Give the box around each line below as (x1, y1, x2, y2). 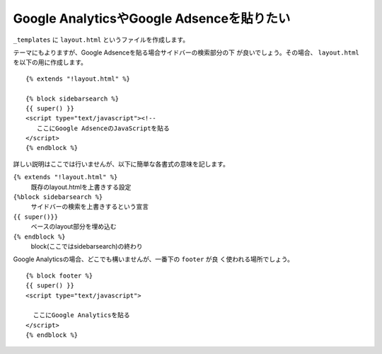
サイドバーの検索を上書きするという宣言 (30, 202, 149, 211)
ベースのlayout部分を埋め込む (30, 222, 117, 231)
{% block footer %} (25, 271, 93, 280)
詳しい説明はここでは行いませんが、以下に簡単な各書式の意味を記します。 (13, 159, 229, 168)
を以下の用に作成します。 (13, 58, 88, 67)
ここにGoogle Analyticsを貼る (33, 312, 130, 319)
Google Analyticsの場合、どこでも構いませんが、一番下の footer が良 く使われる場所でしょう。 (13, 255, 294, 263)
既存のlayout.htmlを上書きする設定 (30, 183, 132, 191)
